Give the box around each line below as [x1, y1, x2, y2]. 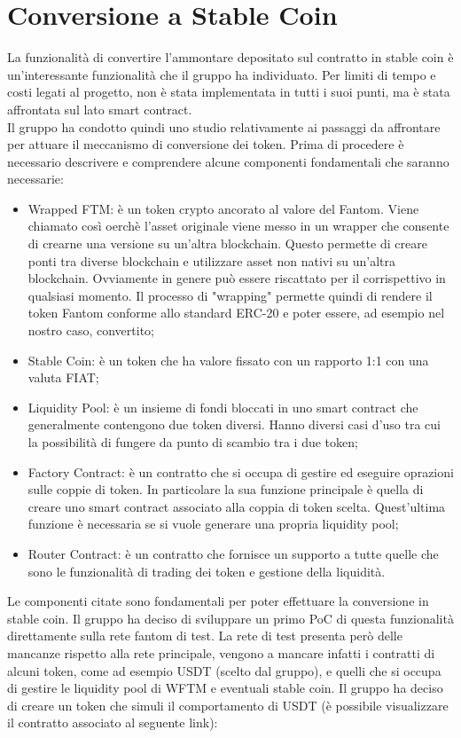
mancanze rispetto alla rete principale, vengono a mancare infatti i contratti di [7, 643, 435, 662]
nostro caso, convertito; [27, 321, 154, 340]
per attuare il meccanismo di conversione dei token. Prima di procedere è [7, 135, 404, 153]
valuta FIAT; [27, 368, 99, 387]
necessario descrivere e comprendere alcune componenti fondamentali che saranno [7, 152, 449, 170]
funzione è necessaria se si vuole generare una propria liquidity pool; [27, 514, 399, 533]
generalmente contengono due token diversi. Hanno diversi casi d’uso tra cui [27, 415, 441, 434]
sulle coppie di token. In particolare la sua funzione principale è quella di [27, 480, 424, 499]
